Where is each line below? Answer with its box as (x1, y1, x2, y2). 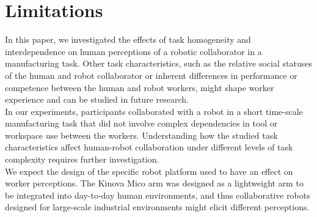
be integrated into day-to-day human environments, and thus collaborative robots (5, 188, 310, 201)
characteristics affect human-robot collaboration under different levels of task (5, 141, 293, 153)
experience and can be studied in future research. (5, 93, 189, 106)
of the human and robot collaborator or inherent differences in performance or (5, 68, 297, 81)
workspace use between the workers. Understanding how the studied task (5, 128, 278, 141)
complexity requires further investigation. (5, 153, 159, 166)
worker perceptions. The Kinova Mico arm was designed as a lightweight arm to (5, 177, 304, 189)
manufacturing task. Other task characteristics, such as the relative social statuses (5, 57, 312, 70)
